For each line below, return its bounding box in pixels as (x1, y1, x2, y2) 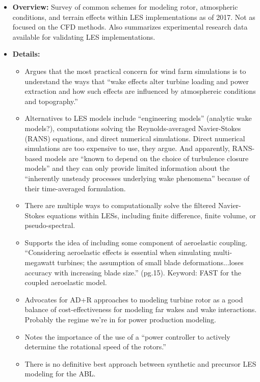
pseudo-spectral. (24, 220, 75, 231)
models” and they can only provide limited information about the (24, 163, 230, 173)
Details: (12, 48, 40, 59)
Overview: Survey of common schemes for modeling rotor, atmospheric (12, 2, 238, 12)
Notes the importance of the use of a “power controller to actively (24, 331, 230, 342)
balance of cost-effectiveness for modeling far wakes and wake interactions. (24, 304, 257, 315)
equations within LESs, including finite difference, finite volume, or (47, 210, 256, 220)
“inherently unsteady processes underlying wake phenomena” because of (24, 172, 250, 183)
